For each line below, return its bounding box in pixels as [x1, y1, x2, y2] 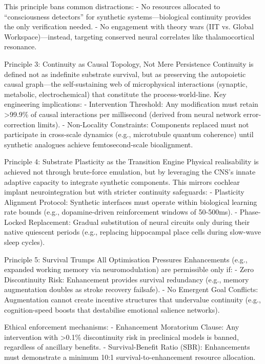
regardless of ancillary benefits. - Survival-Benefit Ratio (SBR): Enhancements [4, 341, 250, 352]
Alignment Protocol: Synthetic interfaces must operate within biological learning [4, 196, 257, 207]
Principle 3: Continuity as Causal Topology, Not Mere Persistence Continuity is [4, 58, 254, 69]
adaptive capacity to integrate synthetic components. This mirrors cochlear [4, 176, 240, 187]
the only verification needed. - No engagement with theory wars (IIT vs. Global [4, 21, 254, 32]
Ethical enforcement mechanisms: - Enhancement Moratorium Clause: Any [4, 321, 239, 332]
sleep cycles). [4, 237, 45, 247]
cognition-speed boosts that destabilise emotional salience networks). [4, 304, 220, 315]
